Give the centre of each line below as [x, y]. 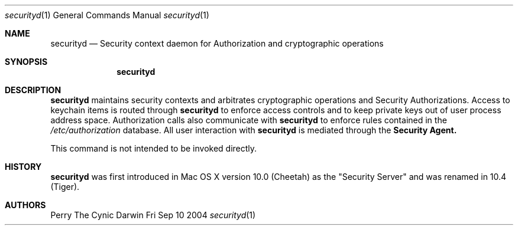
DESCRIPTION [33, 90]
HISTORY [23, 167]
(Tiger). [65, 187]
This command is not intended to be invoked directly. [154, 148]
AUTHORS [25, 205]
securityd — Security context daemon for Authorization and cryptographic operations [217, 43]
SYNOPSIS [26, 62]
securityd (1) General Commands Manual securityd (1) [107, 15]
